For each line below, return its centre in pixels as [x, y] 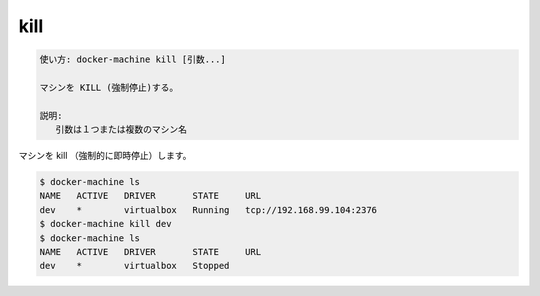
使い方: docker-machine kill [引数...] [133, 59]
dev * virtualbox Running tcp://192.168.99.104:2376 [208, 209]
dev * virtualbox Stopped [134, 266]
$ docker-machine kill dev [105, 224]
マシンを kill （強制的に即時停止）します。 [105, 156]
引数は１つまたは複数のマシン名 [121, 129]
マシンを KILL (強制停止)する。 [109, 87]
